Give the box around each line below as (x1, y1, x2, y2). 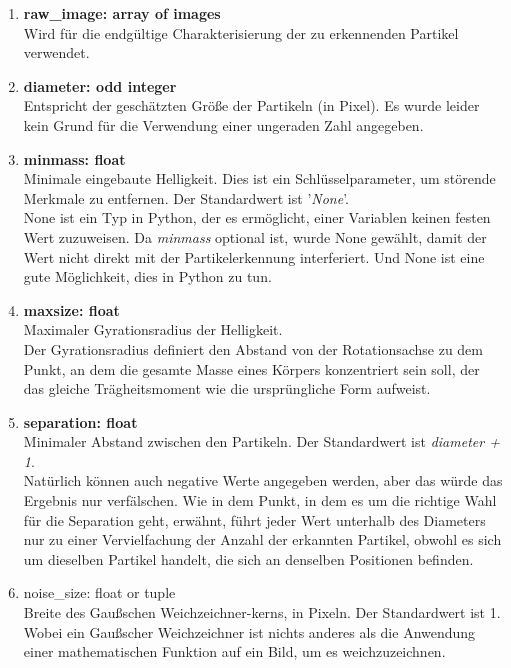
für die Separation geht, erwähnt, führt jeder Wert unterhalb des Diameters (23, 509, 486, 530)
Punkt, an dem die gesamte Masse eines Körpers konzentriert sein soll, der (23, 358, 480, 379)
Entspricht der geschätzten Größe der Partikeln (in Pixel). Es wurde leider (23, 95, 480, 116)
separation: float (23, 411, 138, 432)
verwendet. (23, 42, 90, 63)
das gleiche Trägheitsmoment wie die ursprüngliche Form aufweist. (23, 378, 431, 399)
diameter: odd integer (23, 75, 177, 96)
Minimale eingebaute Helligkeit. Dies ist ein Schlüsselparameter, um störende (23, 168, 496, 189)
